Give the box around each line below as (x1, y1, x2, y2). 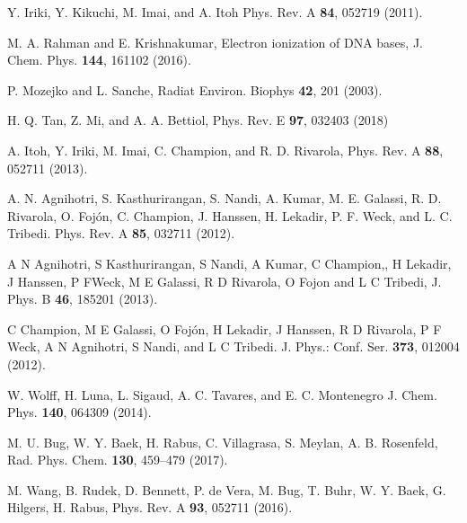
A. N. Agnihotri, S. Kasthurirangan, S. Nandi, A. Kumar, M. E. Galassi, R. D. (7, 189, 442, 208)
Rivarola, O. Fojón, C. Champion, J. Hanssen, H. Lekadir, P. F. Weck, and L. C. (7, 206, 453, 225)
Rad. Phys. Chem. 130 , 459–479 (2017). (7, 450, 228, 469)
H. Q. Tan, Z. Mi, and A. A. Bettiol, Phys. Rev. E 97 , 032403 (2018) (7, 111, 389, 129)
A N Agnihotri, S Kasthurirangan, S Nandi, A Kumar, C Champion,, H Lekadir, (7, 253, 452, 272)
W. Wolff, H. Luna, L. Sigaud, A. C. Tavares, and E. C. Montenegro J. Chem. (7, 385, 437, 403)
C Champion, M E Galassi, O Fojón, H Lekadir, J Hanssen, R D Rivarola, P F (7, 319, 442, 338)
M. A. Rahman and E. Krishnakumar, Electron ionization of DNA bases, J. (7, 32, 423, 51)
